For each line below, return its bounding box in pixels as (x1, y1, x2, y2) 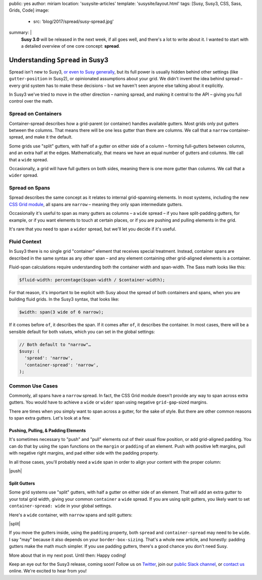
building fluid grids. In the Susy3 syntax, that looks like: (9, 297, 119, 302)
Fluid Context (9, 238, 42, 245)
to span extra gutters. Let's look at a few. (9, 415, 91, 421)
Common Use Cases (9, 382, 58, 389)
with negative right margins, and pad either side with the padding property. (9, 450, 159, 456)
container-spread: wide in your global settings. (9, 503, 113, 509)
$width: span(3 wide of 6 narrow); (19, 309, 104, 315)
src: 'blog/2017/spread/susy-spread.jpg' (33, 18, 114, 24)
